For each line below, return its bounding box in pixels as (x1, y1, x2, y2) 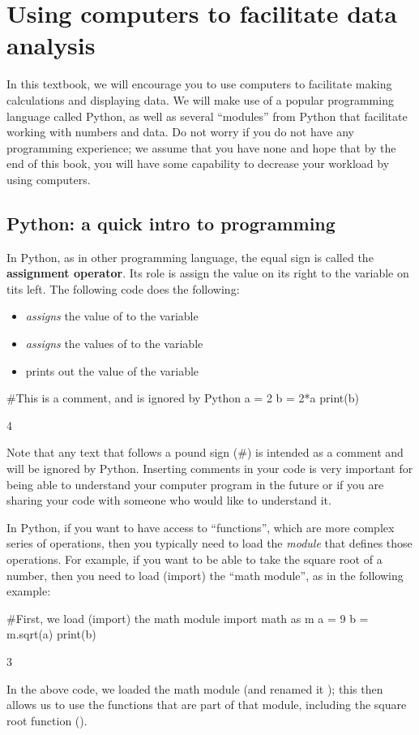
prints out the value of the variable (25, 362, 199, 379)
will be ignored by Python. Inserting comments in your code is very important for (6, 460, 413, 477)
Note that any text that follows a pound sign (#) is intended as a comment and (6, 444, 404, 461)
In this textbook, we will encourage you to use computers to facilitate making (6, 75, 392, 92)
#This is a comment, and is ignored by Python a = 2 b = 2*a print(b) (6, 389, 359, 406)
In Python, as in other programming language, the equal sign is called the (6, 248, 374, 265)
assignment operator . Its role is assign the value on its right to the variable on (6, 264, 409, 282)
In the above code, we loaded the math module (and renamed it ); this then (6, 680, 383, 697)
